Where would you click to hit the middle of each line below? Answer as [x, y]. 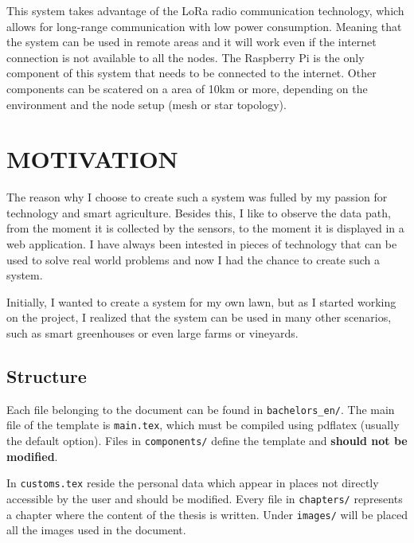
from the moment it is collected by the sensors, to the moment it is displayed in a [205, 228]
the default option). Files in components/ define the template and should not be [207, 441]
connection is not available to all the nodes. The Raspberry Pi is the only [186, 57]
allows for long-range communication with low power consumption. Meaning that [204, 26]
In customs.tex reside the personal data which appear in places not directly [193, 483]
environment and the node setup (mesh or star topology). [146, 104]
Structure [47, 376]
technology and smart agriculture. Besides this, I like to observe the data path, [199, 212]
